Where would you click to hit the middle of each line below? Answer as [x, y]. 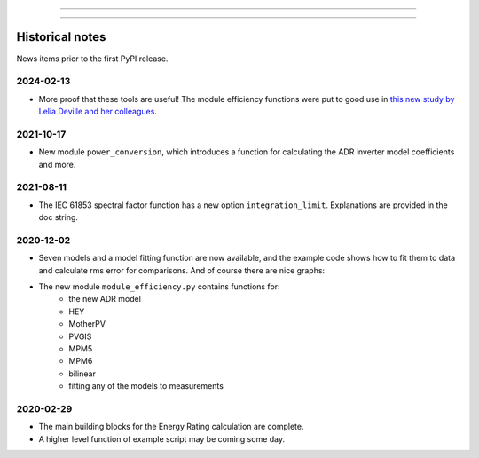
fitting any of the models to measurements [146, 386]
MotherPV [87, 324]
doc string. [59, 217]
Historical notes [61, 37]
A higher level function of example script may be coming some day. [162, 438]
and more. [57, 164]
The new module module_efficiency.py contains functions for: [159, 287]
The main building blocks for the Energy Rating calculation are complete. [171, 427]
